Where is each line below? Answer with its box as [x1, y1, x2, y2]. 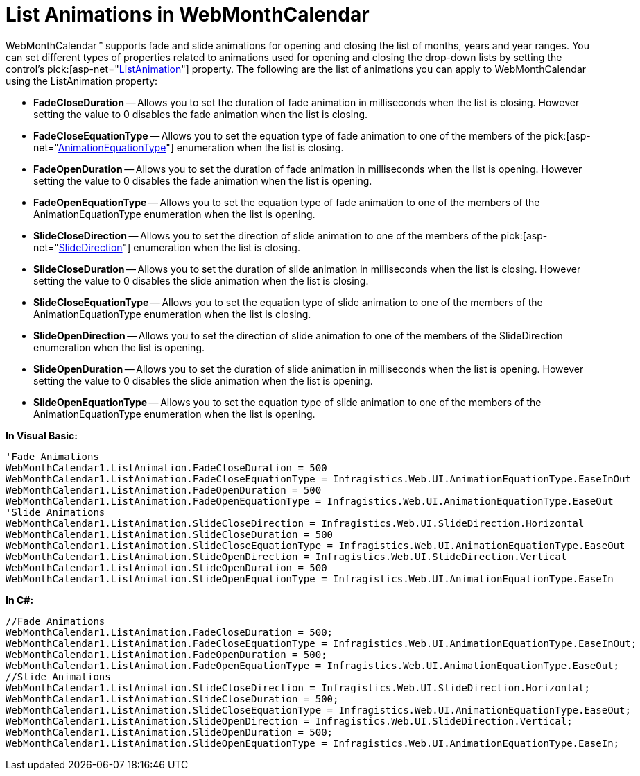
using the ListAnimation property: [6, 74, 158, 87]
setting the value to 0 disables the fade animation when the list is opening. [33, 174, 372, 187]
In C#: [6, 593, 34, 606]
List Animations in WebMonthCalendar [6, 3, 370, 26]
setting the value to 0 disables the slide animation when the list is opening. [33, 374, 373, 387]
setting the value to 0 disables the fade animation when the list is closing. [33, 108, 368, 120]
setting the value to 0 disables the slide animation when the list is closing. [33, 274, 369, 287]
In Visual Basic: [6, 429, 78, 441]
